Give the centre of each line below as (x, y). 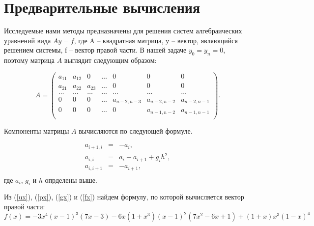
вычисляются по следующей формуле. (136, 130)
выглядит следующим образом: (110, 60)
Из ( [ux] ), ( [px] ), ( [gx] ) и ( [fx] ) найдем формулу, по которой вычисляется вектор (124, 197)
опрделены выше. (71, 180)
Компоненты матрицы (37, 130)
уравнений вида (28, 40)
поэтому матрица (29, 60)
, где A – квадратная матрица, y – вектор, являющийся (156, 40)
